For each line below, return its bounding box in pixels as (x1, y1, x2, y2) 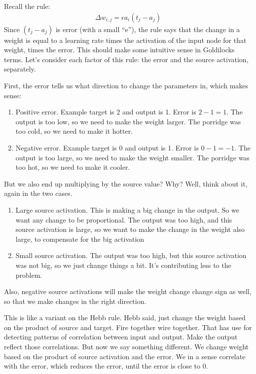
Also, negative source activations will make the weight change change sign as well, (4, 286, 252, 297)
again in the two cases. (4, 188, 73, 198)
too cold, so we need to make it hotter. (15, 126, 133, 136)
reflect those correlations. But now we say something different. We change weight (4, 341, 249, 352)
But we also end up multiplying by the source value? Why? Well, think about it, (4, 178, 248, 188)
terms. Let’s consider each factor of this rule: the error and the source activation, (4, 54, 249, 64)
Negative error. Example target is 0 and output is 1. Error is (15, 142, 199, 152)
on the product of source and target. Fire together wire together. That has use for (4, 322, 252, 332)
